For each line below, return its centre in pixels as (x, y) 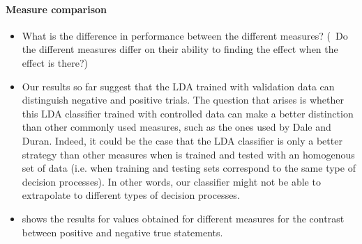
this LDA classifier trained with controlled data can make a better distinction (188, 113)
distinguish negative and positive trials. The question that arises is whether (183, 100)
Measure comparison (56, 9)
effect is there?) (55, 62)
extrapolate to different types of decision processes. (131, 195)
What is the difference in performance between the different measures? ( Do (185, 35)
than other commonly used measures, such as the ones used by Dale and (176, 127)
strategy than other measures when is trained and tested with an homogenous (188, 154)
